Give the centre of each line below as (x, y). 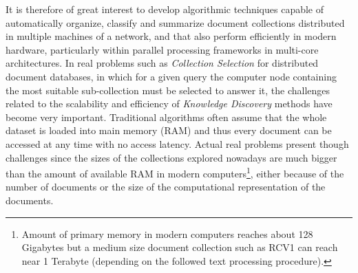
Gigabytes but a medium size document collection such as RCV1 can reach (180, 247)
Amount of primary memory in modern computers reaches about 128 (167, 233)
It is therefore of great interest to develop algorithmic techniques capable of (165, 9)
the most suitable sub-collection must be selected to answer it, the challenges (168, 90)
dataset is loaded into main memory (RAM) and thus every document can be (169, 130)
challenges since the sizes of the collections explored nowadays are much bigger (171, 157)
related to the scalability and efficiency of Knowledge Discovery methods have (169, 103)
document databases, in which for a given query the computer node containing (171, 76)
